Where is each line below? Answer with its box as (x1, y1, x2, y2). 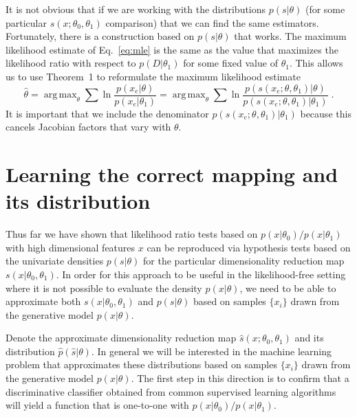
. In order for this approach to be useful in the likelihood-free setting (56, 267, 346, 281)
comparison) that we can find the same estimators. (105, 15, 319, 30)
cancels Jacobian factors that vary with (6, 120, 171, 134)
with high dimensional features (6, 240, 136, 254)
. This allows (289, 56, 343, 70)
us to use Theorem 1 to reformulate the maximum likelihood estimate (6, 69, 301, 83)
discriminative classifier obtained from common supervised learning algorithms (6, 384, 336, 398)
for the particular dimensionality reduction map (143, 253, 345, 268)
